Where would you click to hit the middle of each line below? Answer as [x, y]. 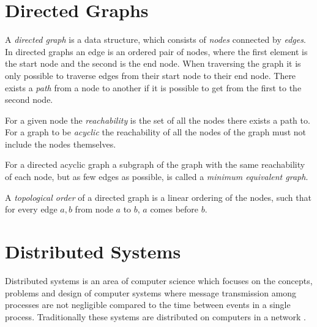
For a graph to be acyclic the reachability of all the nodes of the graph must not [156, 132]
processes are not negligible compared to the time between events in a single [148, 305]
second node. [29, 100]
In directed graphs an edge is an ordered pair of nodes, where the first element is [156, 51]
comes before [174, 209]
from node [94, 209]
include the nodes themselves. [61, 144]
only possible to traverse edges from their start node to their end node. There [151, 75]
